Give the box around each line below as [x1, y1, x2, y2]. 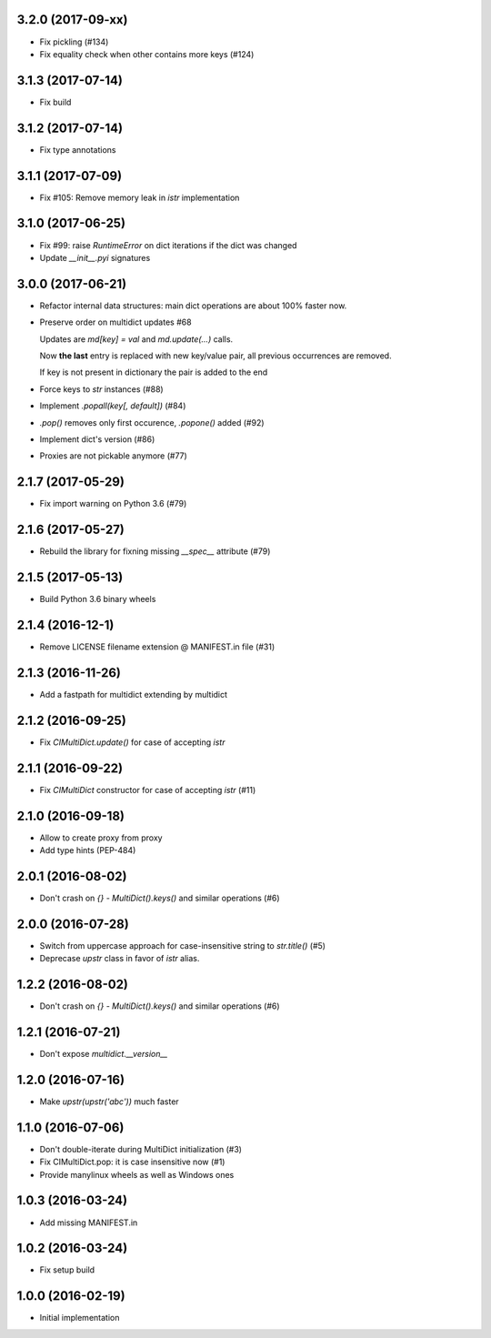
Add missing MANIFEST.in [39, 1217, 138, 1228]
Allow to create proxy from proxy [39, 832, 163, 843]
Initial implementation [39, 1313, 120, 1323]
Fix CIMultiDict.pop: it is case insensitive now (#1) [39, 1156, 225, 1168]
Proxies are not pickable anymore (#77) [39, 450, 188, 461]
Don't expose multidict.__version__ [39, 1049, 168, 1059]
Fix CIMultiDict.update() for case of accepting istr [39, 737, 225, 748]
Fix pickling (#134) [39, 36, 109, 47]
